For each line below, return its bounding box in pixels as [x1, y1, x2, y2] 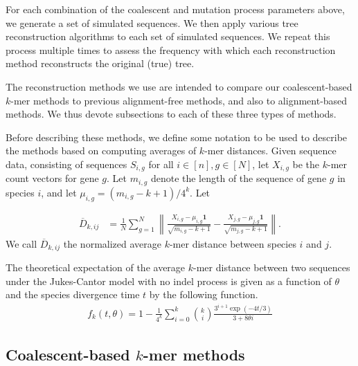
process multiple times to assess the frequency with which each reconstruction [6, 42, 336, 57]
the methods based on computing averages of [6, 143, 197, 158]
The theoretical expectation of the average [6, 260, 186, 275]
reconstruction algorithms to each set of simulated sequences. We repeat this [6, 29, 330, 44]
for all [148, 156, 174, 171]
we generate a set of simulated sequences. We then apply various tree [6, 15, 298, 30]
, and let [41, 185, 77, 199]
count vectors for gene [6, 171, 99, 185]
